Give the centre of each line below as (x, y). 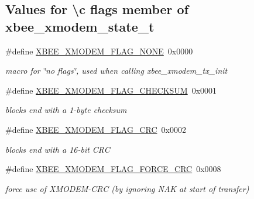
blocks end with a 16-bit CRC (58, 149)
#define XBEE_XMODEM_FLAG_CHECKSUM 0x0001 (111, 90)
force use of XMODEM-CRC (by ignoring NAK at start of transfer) (127, 188)
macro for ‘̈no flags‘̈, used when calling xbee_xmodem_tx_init (116, 71)
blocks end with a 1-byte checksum (66, 110)
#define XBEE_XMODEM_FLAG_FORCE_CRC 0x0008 (113, 169)
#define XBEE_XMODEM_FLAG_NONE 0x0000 (99, 51)
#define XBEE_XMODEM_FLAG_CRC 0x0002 (96, 129)
